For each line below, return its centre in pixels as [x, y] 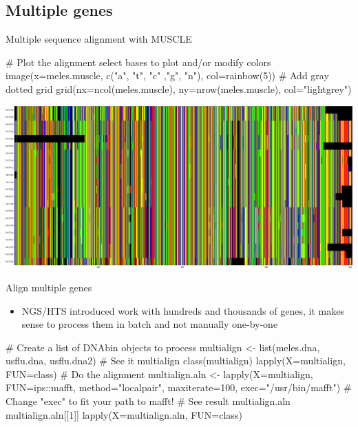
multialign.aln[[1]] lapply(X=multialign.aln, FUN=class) [124, 414]
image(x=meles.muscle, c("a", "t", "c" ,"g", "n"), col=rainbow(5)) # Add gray [167, 75]
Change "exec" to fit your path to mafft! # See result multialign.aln [148, 401]
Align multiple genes [49, 287]
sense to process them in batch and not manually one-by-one [150, 324]
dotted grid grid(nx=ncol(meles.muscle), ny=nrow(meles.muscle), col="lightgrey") [179, 88]
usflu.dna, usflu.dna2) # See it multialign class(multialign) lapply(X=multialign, [176, 361]
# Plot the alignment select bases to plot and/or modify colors [138, 62]
